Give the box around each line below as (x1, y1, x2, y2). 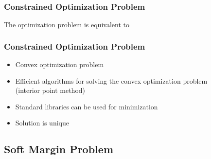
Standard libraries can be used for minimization (15, 101, 158, 111)
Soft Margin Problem (4, 141, 113, 157)
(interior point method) (15, 85, 86, 95)
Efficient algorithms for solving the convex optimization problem (15, 75, 208, 86)
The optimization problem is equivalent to (4, 19, 129, 30)
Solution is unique (15, 118, 69, 128)
